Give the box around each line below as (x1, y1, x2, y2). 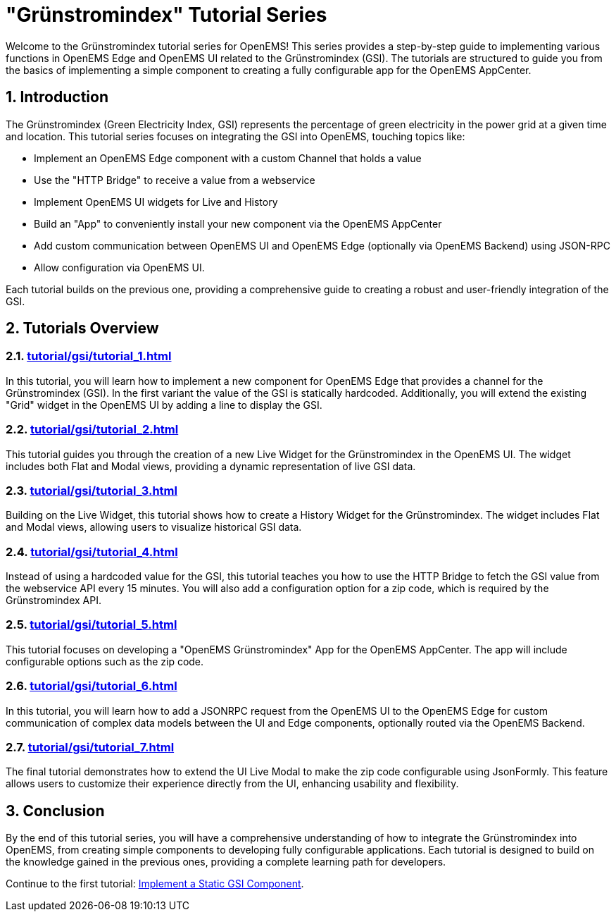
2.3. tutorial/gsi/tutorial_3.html (6, 483, 177, 498)
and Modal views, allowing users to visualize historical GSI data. (6, 521, 302, 534)
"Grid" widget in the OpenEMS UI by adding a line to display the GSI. (6, 398, 322, 411)
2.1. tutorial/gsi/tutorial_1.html (6, 349, 172, 364)
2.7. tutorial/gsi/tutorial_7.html (6, 739, 175, 754)
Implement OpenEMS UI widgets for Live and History (34, 195, 278, 208)
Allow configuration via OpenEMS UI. (34, 261, 205, 273)
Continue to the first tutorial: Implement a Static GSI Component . (6, 878, 304, 890)
